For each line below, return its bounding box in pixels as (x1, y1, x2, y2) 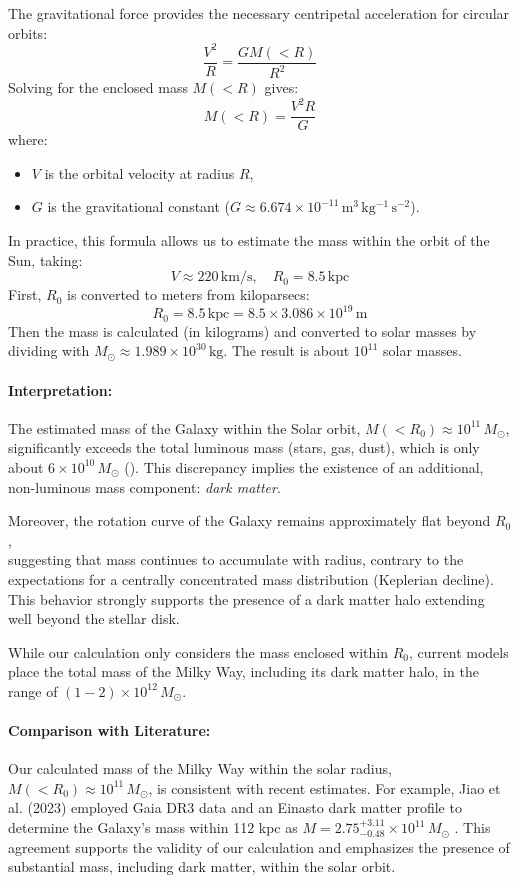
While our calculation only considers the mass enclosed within (8, 641, 389, 662)
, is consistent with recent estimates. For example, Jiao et (148, 777, 501, 798)
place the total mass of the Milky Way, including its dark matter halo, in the (8, 661, 479, 682)
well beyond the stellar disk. (8, 608, 180, 629)
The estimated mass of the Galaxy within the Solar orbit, (8, 417, 361, 438)
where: (8, 129, 48, 150)
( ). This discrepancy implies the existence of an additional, (124, 456, 484, 477)
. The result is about (223, 340, 350, 361)
